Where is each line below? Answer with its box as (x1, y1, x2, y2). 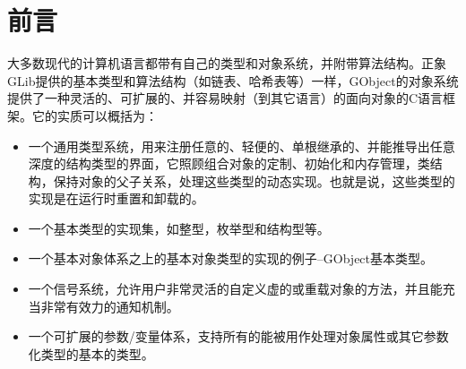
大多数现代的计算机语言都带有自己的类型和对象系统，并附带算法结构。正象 (7, 54, 446, 73)
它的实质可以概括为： (31, 106, 158, 124)
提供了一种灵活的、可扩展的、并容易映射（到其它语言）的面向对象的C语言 (7, 89, 444, 107)
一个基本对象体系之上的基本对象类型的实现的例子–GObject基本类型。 (28, 249, 434, 268)
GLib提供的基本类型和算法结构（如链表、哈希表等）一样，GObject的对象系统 (7, 71, 459, 90)
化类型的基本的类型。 (28, 344, 154, 363)
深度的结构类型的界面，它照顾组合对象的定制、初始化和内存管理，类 (28, 154, 430, 173)
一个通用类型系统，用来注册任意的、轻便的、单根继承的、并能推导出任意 (28, 136, 455, 155)
